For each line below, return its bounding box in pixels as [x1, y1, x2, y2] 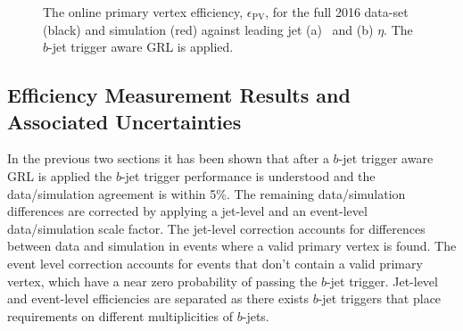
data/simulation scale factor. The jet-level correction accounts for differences [7, 219, 426, 237]
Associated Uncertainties [7, 107, 242, 135]
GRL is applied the [7, 166, 112, 185]
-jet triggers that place [318, 289, 442, 308]
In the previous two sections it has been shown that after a [7, 149, 329, 168]
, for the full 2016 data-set [265, 3, 409, 21]
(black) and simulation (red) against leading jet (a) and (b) [43, 20, 374, 38]
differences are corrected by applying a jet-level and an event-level [7, 202, 368, 220]
